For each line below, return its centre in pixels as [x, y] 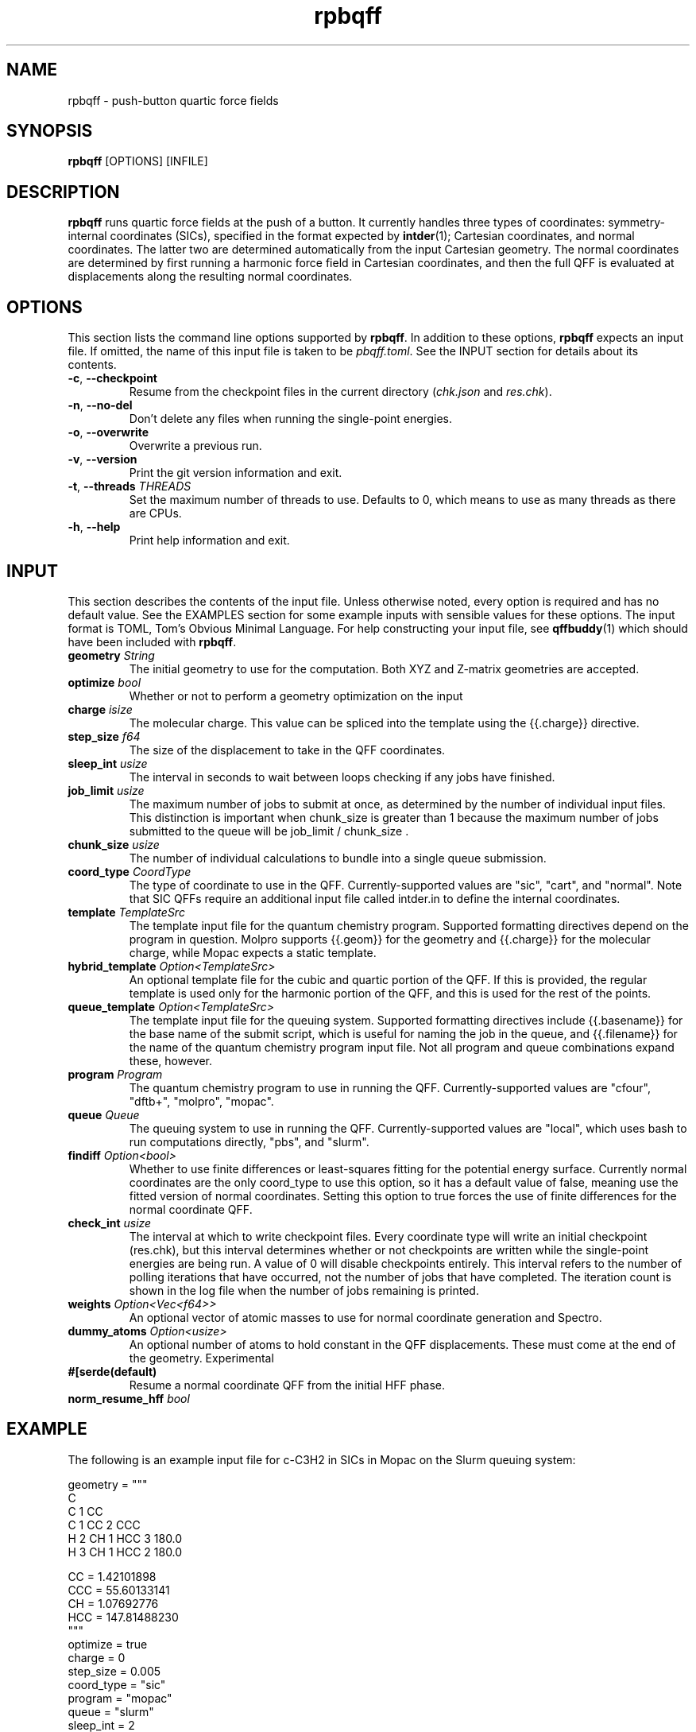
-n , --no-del [100, 405]
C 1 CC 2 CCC [104, 1525]
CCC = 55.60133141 [119, 1590]
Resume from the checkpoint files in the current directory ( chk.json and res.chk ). [340, 392]
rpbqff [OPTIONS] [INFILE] [138, 161]
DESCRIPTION [63, 192]
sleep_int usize [108, 763]
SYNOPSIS [50, 131]
